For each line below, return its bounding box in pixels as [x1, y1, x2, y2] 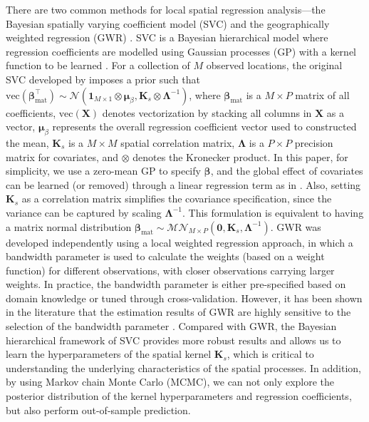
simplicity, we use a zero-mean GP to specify [6, 163, 201, 178]
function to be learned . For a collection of [6, 58, 190, 73]
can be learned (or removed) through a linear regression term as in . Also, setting [6, 177, 361, 192]
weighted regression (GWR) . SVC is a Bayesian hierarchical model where [6, 30, 328, 45]
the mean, [6, 135, 49, 150]
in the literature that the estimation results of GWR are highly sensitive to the [6, 304, 351, 319]
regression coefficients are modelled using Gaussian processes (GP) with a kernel [6, 43, 356, 58]
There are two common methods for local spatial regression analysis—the [6, 2, 326, 16]
